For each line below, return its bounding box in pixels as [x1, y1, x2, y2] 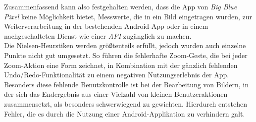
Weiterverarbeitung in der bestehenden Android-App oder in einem [4, 21, 208, 31]
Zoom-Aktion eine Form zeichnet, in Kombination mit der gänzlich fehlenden [4, 60, 238, 70]
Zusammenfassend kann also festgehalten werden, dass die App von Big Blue [4, 1, 237, 11]
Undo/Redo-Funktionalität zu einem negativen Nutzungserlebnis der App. [4, 69, 229, 80]
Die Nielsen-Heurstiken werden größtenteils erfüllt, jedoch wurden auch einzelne [4, 40, 246, 51]
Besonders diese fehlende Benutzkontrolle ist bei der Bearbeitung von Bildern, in [4, 79, 249, 89]
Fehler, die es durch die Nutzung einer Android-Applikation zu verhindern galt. [4, 108, 245, 119]
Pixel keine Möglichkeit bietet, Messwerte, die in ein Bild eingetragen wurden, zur [4, 11, 252, 21]
